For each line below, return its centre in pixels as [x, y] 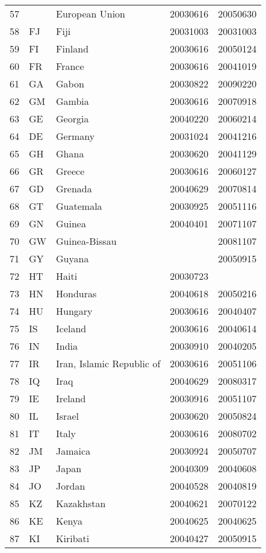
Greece [70, 171]
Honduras [76, 293]
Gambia [73, 101]
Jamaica [73, 451]
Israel [67, 416]
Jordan [71, 486]
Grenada [74, 188]
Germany [76, 136]
